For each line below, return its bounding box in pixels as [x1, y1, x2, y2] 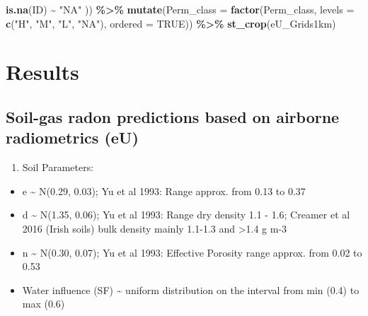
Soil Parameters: [22, 160, 94, 175]
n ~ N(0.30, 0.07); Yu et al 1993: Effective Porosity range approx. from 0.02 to [22, 245, 362, 259]
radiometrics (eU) [6, 127, 139, 148]
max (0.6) [22, 296, 65, 311]
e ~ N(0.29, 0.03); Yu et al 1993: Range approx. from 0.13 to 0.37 [22, 183, 306, 198]
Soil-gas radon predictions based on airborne [6, 105, 340, 127]
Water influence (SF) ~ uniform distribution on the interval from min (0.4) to [22, 282, 360, 297]
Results [6, 57, 79, 86]
